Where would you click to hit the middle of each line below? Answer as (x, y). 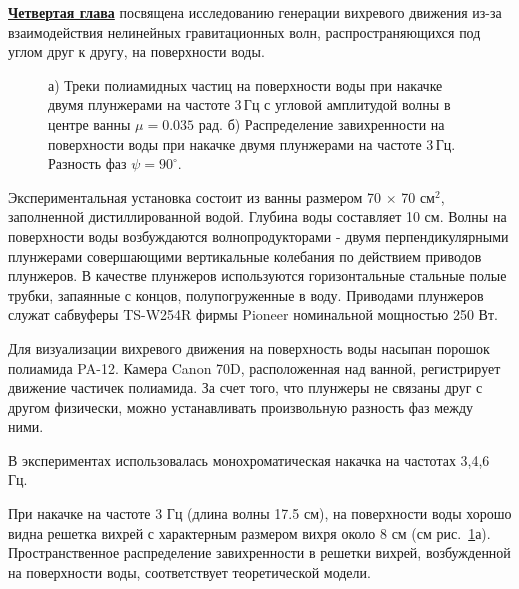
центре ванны (89, 123)
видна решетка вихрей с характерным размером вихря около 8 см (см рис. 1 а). (249, 532)
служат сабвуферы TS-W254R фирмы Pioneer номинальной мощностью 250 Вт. (253, 314)
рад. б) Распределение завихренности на (321, 123)
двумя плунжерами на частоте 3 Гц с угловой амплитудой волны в (249, 104)
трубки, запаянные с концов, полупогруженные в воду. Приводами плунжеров (246, 294)
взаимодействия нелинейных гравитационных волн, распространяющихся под (244, 31)
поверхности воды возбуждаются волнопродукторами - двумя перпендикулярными (258, 235)
